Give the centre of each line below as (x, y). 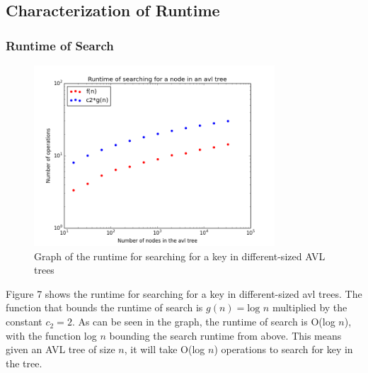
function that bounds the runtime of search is (104, 307)
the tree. (24, 363)
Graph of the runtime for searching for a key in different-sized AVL (180, 256)
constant (24, 322)
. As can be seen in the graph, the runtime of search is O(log (203, 322)
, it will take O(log (165, 349)
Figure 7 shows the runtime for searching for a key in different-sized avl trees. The (184, 293)
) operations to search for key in (283, 349)
